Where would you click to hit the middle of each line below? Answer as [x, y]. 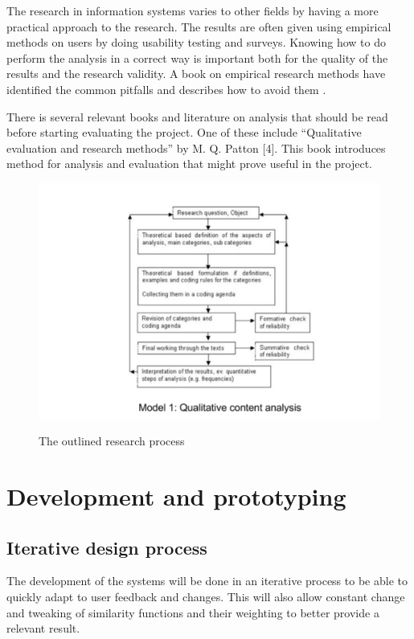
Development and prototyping [176, 496]
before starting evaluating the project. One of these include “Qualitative [184, 132]
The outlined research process [112, 441]
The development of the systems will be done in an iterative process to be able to [207, 581]
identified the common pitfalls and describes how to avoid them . [166, 89]
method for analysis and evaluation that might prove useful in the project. [189, 164]
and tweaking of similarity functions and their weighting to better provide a [193, 612]
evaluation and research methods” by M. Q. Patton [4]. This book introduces [196, 147]
